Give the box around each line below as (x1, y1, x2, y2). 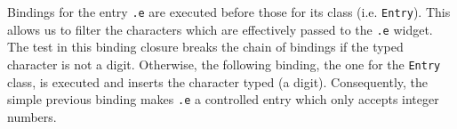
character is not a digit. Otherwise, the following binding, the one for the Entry (7, 54, 441, 73)
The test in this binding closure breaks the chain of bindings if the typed (7, 37, 404, 56)
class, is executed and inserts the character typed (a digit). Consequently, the (7, 72, 429, 91)
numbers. (7, 107, 57, 125)
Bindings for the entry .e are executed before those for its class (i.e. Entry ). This (7, 3, 451, 20)
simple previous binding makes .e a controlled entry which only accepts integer (7, 90, 439, 109)
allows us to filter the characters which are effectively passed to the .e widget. (7, 20, 433, 38)
